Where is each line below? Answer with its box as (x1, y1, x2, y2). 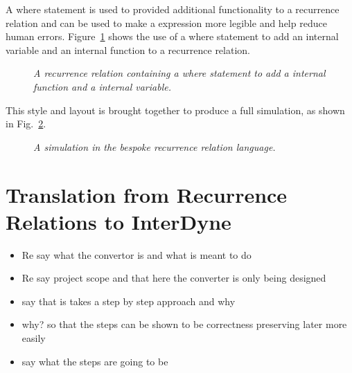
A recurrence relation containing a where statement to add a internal (33, 66, 326, 80)
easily (21, 331, 46, 345)
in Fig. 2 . (6, 116, 46, 131)
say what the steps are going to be (21, 354, 168, 368)
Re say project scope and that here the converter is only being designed (21, 271, 326, 285)
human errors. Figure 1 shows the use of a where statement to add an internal (6, 29, 339, 44)
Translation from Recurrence (6, 180, 288, 208)
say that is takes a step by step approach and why (21, 293, 236, 308)
